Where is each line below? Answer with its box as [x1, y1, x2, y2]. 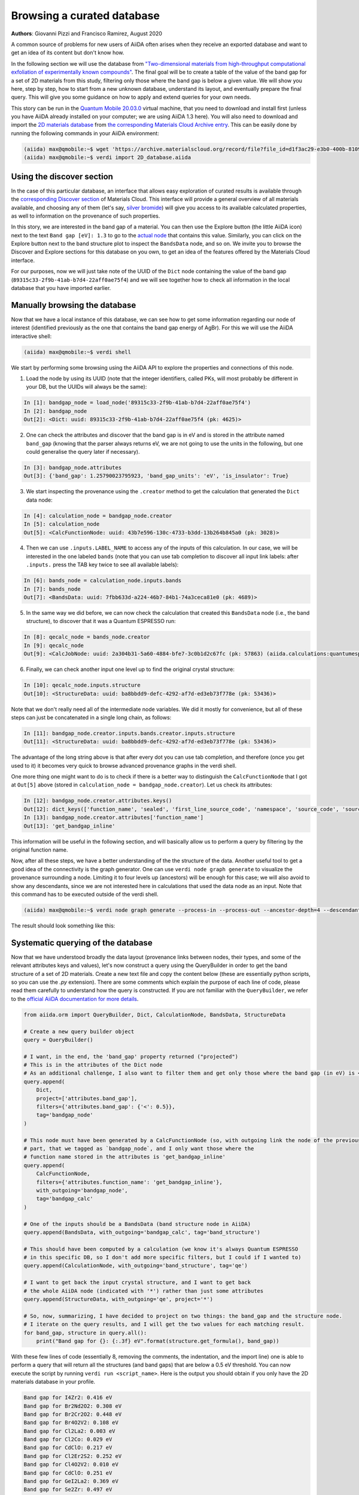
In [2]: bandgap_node [23, 407, 87, 414]
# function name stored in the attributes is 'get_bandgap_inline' [23, 1154, 226, 1160]
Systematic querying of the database [11, 938, 153, 948]
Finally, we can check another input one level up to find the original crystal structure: [26, 666, 235, 673]
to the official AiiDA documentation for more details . [11, 995, 139, 1002]
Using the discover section [11, 171, 114, 182]
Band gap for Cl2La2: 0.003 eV [23, 1427, 116, 1435]
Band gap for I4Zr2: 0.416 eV [23, 1394, 112, 1401]
